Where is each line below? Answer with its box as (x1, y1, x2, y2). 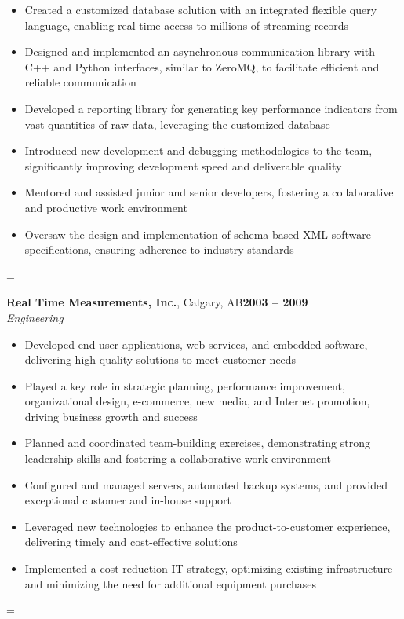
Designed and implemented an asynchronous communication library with (24, 43, 376, 60)
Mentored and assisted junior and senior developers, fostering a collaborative (24, 184, 394, 200)
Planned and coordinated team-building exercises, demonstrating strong (24, 434, 370, 451)
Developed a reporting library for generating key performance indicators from (24, 100, 398, 116)
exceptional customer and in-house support (24, 492, 232, 508)
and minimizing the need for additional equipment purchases (24, 575, 317, 592)
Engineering (6, 309, 64, 325)
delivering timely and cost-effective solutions (24, 533, 238, 550)
